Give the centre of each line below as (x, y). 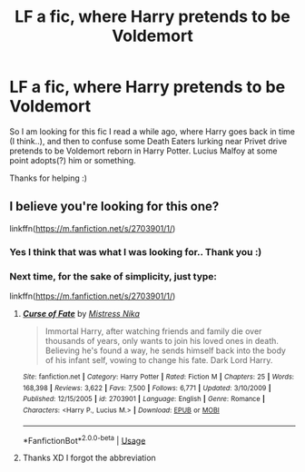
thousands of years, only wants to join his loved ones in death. (162, 340)
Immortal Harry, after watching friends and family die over (153, 331)
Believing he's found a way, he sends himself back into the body (165, 350)
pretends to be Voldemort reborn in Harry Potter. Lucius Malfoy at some (143, 151)
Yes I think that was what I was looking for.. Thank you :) (136, 251)
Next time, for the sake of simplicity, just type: (113, 276)
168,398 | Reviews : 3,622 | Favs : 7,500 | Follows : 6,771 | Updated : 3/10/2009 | (147, 388)
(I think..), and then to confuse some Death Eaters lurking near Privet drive (148, 141)
